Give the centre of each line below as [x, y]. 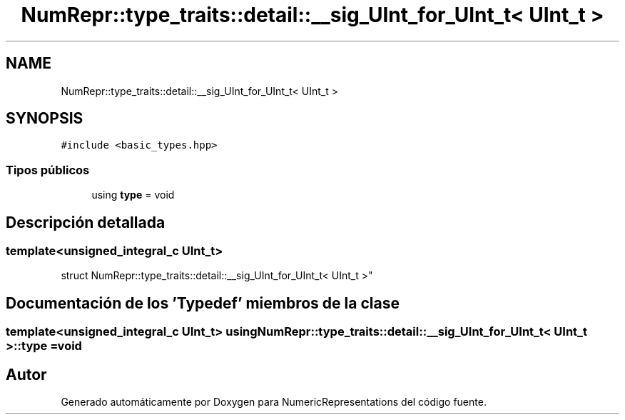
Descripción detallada [86, 222]
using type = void [133, 195]
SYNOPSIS [45, 119]
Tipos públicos [48, 170]
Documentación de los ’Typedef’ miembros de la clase [203, 303]
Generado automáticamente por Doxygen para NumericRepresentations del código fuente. [274, 402]
